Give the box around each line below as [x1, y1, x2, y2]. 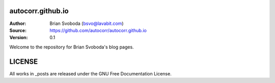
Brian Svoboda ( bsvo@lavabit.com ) [49, 20, 124, 26]
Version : [9, 35, 28, 41]
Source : [9, 27, 27, 33]
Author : [9, 20, 26, 26]
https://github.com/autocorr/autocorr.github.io [49, 27, 147, 33]
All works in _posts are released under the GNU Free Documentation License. [9, 70, 172, 76]
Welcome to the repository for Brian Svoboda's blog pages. [9, 44, 134, 50]
